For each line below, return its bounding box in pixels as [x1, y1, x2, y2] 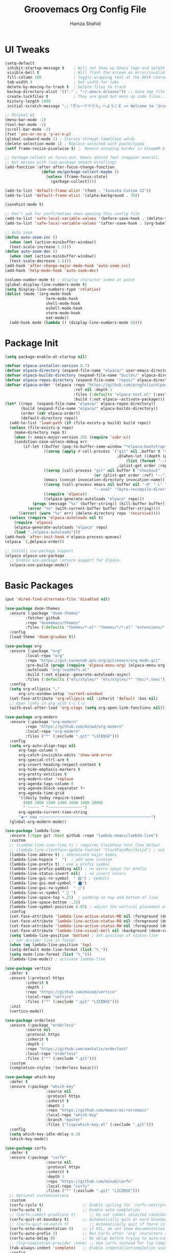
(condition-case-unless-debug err [14, 439, 87, 445]
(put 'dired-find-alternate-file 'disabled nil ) [5, 597, 110, 602]
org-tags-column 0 [18, 748, 58, 753]
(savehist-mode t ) [5, 202, 44, 207]
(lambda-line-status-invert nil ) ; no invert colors [9, 871, 126, 876]
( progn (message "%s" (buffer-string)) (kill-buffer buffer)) [32, 501, 167, 506]
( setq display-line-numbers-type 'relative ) [5, 287, 101, 292]
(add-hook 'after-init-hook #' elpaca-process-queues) [5, 534, 122, 540]
